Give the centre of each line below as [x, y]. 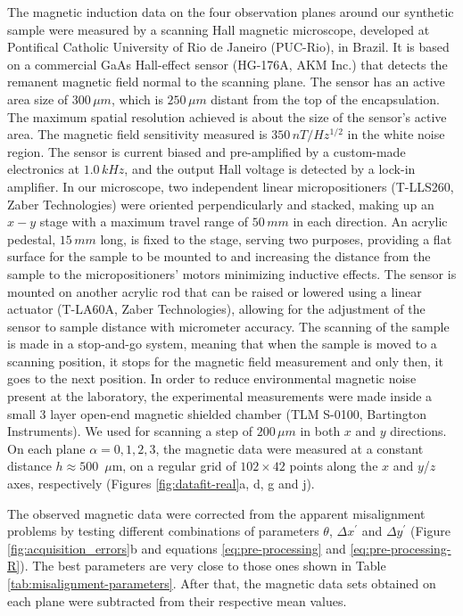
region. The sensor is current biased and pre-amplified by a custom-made [207, 151]
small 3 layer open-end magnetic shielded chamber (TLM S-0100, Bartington [217, 413]
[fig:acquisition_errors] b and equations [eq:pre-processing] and [177, 548]
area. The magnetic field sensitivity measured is [137, 134]
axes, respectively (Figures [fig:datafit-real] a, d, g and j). [161, 484]
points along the [334, 466]
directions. [418, 431]
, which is [137, 99]
